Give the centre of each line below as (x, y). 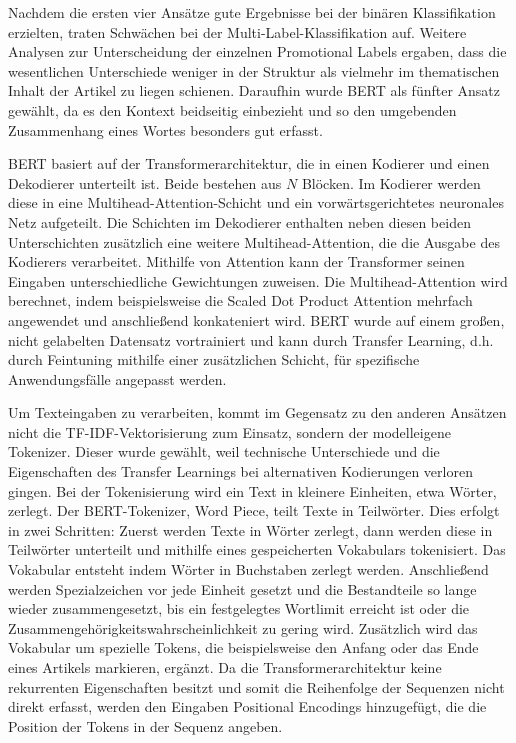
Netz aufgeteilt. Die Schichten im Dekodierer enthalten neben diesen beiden (239, 221)
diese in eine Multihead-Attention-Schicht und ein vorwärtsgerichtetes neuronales (256, 202)
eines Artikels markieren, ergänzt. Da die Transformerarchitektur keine (225, 667)
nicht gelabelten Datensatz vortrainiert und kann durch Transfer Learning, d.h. (251, 339)
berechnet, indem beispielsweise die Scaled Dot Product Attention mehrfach (240, 300)
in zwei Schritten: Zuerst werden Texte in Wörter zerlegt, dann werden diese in (250, 529)
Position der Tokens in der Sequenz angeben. (145, 725)
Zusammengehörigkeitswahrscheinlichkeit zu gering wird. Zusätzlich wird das (243, 627)
